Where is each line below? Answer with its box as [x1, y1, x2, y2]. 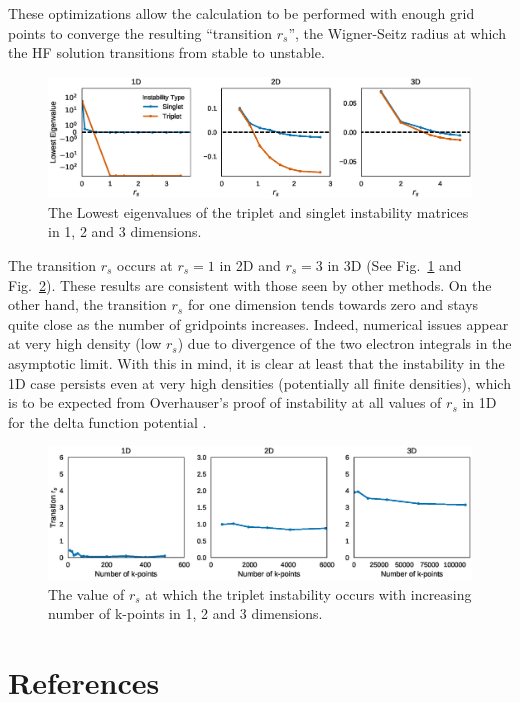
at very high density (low [8, 333, 162, 354]
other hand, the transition [8, 294, 167, 315]
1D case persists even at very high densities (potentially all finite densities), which [8, 372, 511, 393]
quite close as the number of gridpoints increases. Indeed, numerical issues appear [8, 313, 509, 334]
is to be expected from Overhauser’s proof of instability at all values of [8, 392, 442, 413]
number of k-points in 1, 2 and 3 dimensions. [48, 603, 323, 624]
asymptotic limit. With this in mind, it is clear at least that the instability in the [8, 352, 505, 373]
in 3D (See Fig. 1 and [327, 255, 462, 275]
